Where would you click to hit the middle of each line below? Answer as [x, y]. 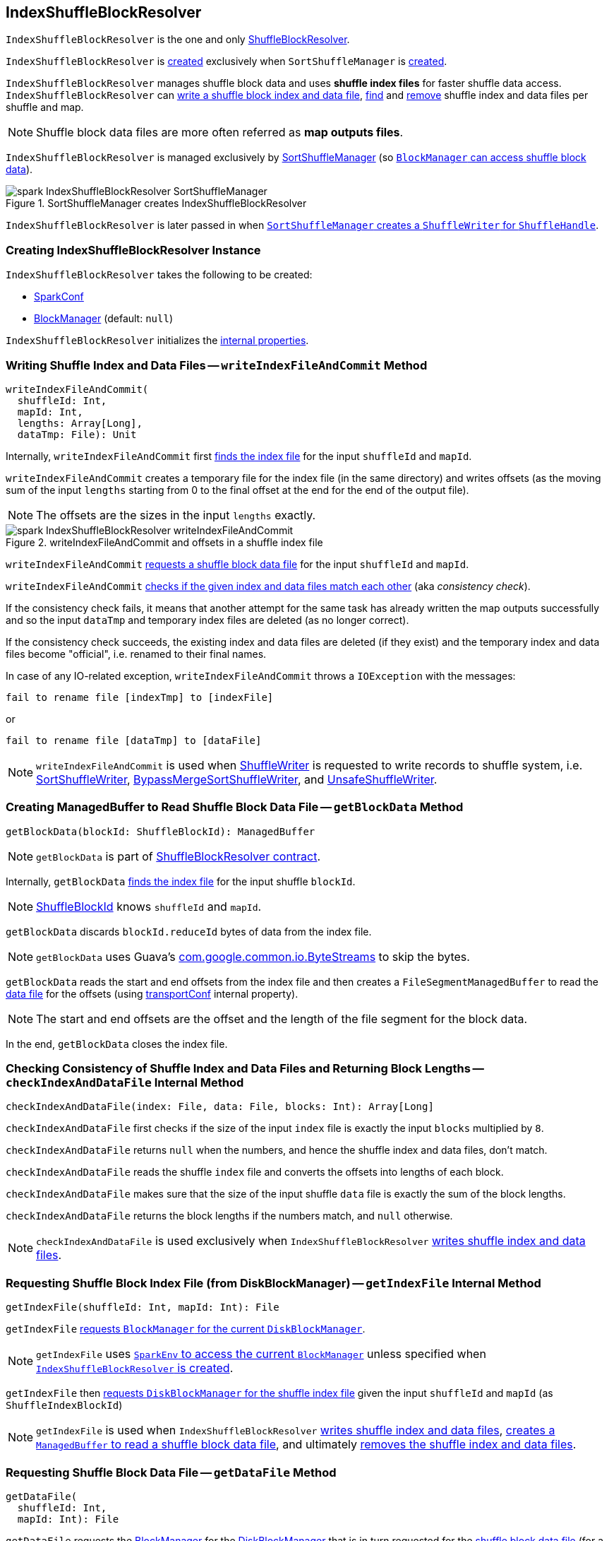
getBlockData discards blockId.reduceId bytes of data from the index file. [189, 931]
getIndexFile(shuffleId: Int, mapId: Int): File [143, 1307]
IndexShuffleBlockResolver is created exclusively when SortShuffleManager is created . [227, 61]
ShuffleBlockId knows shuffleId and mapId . [149, 906]
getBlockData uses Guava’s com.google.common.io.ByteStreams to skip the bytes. [253, 956]
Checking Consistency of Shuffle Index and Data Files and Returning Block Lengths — [245, 1069]
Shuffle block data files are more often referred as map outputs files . [220, 132]
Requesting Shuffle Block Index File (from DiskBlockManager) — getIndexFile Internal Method [273, 1283]
